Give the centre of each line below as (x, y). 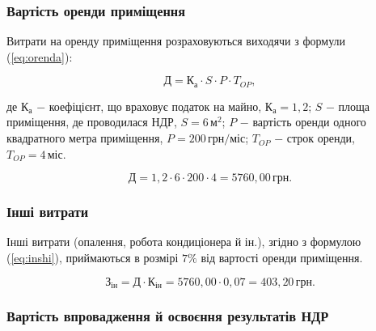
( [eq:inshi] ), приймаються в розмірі (93, 258)
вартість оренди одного (309, 122)
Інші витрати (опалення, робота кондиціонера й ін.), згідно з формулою (184, 242)
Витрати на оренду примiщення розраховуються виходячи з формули (176, 41)
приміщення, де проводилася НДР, (92, 122)
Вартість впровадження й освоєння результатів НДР (168, 316)
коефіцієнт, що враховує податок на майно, (155, 106)
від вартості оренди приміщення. (282, 258)
